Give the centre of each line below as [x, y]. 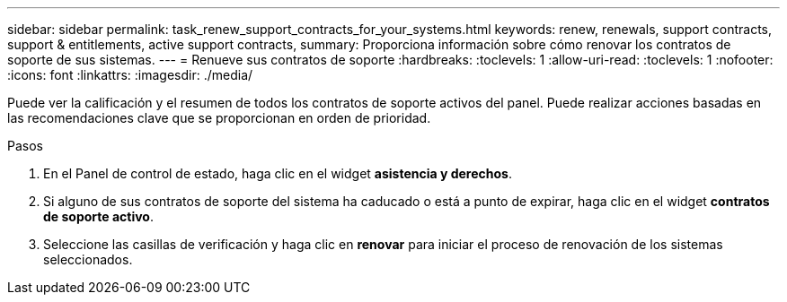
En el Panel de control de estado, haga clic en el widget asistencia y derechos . [278, 173]
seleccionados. [88, 259]
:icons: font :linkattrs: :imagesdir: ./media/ [130, 75]
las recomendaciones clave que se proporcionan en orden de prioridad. [219, 118]
